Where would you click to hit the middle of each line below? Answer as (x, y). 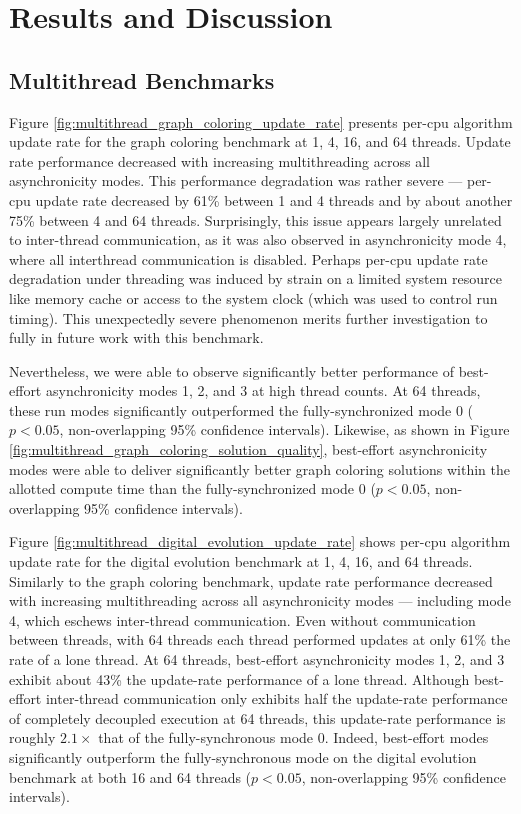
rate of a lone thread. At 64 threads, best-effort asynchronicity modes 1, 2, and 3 (257, 659)
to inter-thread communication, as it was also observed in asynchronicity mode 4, (258, 239)
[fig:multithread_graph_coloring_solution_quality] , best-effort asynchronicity (248, 449)
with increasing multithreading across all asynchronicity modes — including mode (260, 600)
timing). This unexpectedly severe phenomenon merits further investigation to (248, 317)
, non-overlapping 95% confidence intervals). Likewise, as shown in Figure (284, 429)
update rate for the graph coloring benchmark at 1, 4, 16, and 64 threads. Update (260, 141)
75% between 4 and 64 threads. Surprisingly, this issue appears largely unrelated (255, 219)
